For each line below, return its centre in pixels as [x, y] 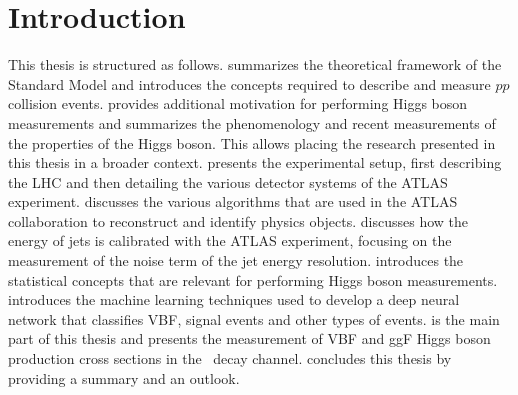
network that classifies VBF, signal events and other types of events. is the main [254, 318]
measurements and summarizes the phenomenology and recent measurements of [252, 122]
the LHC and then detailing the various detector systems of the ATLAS [228, 181]
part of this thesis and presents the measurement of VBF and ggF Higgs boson [249, 338]
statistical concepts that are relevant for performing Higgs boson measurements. [253, 279]
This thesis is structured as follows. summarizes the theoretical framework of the [255, 64]
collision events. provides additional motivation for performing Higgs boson [238, 103]
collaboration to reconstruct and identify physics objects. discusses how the [238, 220]
